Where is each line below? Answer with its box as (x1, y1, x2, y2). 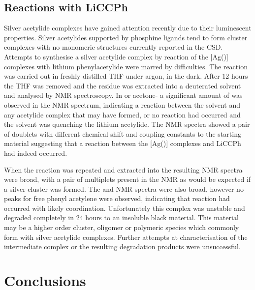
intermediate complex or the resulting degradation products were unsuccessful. (4, 241, 241, 252)
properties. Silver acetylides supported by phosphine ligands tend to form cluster (4, 32, 248, 42)
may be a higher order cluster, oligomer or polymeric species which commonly (4, 222, 239, 232)
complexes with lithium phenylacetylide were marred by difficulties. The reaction (4, 61, 248, 71)
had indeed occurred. (4, 147, 67, 158)
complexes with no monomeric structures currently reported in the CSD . (4, 42, 223, 52)
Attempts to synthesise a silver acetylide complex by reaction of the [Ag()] (4, 51, 228, 61)
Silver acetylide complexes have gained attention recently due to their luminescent (4, 23, 252, 33)
